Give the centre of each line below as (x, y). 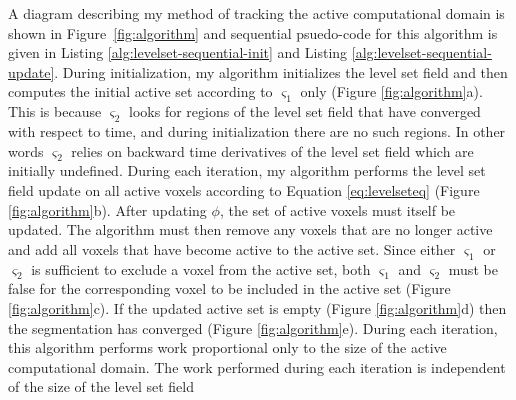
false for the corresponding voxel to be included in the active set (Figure (229, 288)
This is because (55, 111)
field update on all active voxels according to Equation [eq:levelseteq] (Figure (244, 189)
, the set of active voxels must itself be (337, 209)
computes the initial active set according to (140, 91)
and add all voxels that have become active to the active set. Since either (232, 248)
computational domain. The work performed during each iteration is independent (257, 366)
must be (473, 268)
